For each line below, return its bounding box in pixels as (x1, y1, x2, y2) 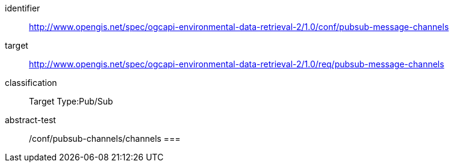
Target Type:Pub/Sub (29, 96, 113, 106)
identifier (5, 3, 40, 13)
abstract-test (5, 115, 56, 125)
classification (5, 77, 57, 88)
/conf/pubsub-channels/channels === (29, 133, 181, 144)
